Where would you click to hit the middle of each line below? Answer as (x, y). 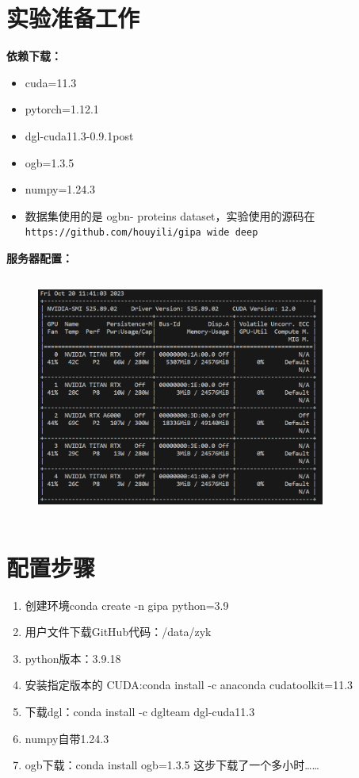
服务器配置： (40, 257)
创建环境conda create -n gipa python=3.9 (127, 605)
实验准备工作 (73, 18)
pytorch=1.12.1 (62, 109)
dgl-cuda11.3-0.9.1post (79, 135)
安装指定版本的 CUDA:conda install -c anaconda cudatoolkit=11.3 (189, 685)
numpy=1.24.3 (60, 189)
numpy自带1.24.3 (67, 738)
